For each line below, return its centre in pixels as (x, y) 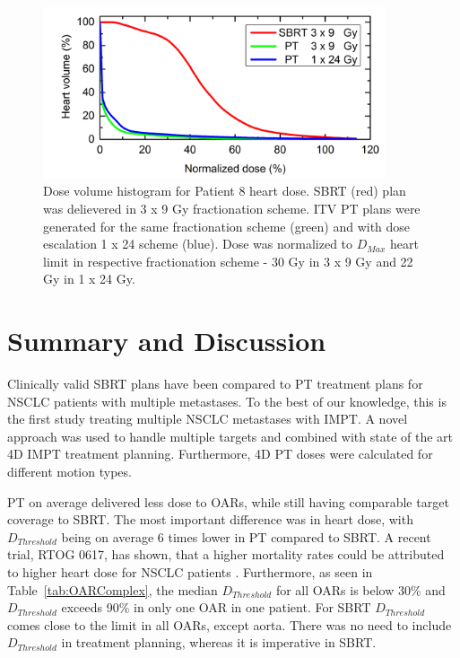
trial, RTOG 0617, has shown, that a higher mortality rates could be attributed (226, 554)
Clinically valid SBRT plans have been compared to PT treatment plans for (215, 384)
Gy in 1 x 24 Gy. (89, 279)
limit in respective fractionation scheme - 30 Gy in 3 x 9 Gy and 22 (228, 261)
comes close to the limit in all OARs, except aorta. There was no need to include (230, 624)
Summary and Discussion (167, 341)
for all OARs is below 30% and (360, 589)
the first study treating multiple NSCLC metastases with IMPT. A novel (208, 419)
